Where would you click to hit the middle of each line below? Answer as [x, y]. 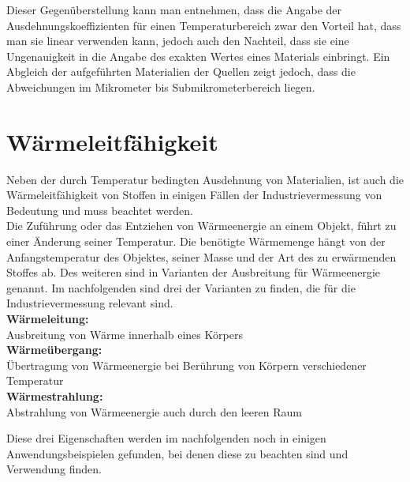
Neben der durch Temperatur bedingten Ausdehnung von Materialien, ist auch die [205, 179]
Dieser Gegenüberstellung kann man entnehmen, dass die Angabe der [174, 9]
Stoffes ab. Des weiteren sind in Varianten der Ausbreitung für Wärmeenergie [194, 272]
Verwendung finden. [54, 469]
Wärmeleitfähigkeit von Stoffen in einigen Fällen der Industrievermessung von [194, 195]
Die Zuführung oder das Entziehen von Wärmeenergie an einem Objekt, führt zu [201, 226]
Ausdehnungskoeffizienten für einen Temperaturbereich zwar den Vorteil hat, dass [204, 25]
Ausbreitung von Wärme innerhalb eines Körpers [125, 334]
